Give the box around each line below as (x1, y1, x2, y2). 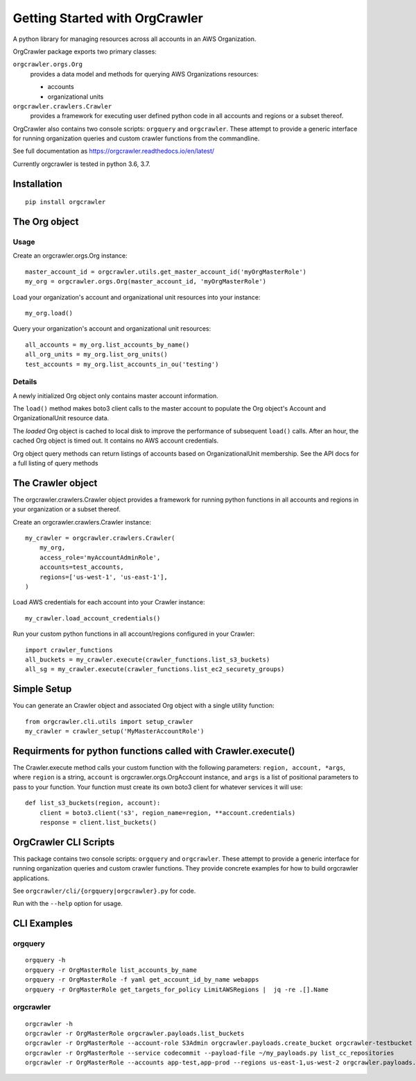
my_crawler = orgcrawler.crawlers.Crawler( (25, 534, 175, 542)
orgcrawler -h (25, 1020, 73, 1028)
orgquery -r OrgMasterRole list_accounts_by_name (25, 966, 198, 974)
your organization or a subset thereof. (12, 505, 121, 513)
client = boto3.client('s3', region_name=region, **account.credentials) (39, 809, 296, 816)
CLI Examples (12, 918, 73, 930)
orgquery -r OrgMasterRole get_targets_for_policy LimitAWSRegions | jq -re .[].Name (25, 985, 329, 993)
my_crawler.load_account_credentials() (25, 614, 161, 622)
